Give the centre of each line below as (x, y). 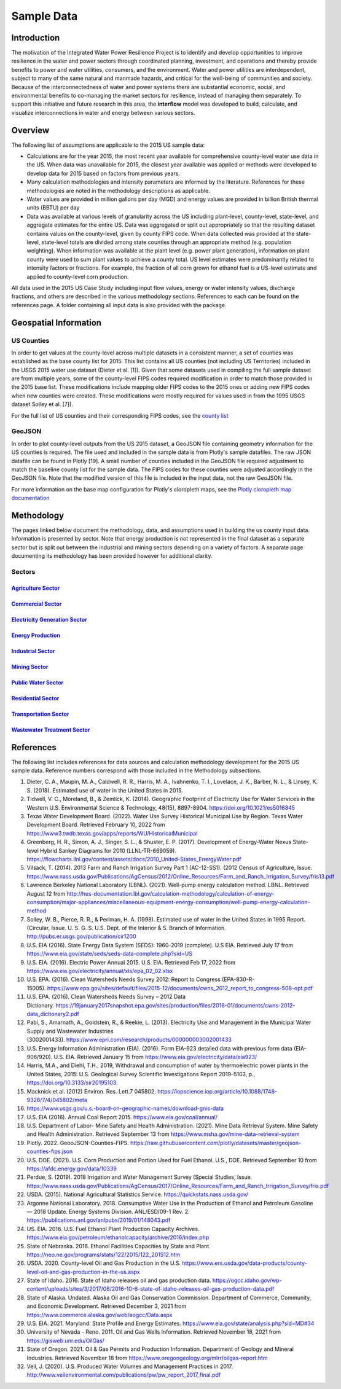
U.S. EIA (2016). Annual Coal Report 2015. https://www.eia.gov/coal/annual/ (122, 1117)
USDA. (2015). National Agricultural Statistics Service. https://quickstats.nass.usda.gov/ (137, 1194)
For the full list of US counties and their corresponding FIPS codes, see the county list (120, 415)
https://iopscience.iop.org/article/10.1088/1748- (218, 1091)
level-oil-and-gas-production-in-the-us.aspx (84, 1272)
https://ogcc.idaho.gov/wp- (247, 1280)
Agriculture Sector (36, 588)
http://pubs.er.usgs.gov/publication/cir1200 (81, 936)
